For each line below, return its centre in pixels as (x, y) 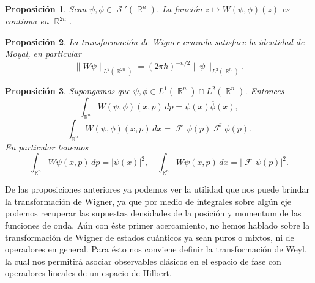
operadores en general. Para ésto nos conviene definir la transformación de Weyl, (156, 249)
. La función (179, 9)
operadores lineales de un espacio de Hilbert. (88, 273)
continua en (27, 21)
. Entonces (265, 91)
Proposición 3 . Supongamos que (68, 91)
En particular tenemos (47, 146)
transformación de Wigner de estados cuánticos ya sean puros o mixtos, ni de (150, 237)
